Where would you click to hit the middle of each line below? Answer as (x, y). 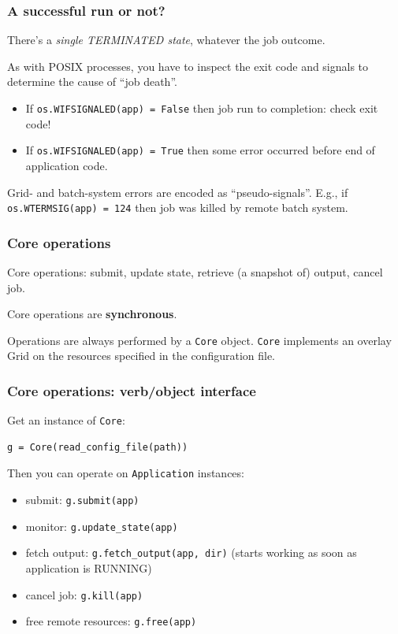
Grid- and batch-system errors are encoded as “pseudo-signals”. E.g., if (178, 192)
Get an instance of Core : (66, 420)
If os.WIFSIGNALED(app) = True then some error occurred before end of (200, 150)
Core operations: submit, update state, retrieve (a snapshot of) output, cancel (195, 271)
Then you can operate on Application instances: (126, 473)
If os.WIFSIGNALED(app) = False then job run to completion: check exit (202, 108)
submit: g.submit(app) (82, 500)
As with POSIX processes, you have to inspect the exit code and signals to (188, 66)
